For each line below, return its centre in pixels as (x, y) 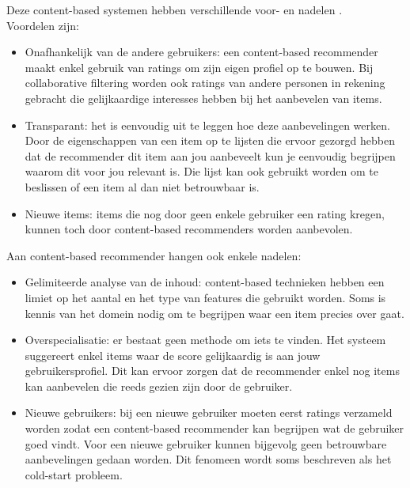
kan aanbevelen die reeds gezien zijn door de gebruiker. (159, 386)
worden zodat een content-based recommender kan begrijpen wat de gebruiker (214, 428)
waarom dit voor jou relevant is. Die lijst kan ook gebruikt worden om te (202, 171)
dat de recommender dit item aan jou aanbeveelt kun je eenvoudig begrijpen (210, 155)
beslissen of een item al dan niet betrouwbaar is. (142, 186)
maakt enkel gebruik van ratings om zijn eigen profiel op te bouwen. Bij (199, 67)
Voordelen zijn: (43, 25)
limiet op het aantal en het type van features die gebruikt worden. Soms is (205, 297)
